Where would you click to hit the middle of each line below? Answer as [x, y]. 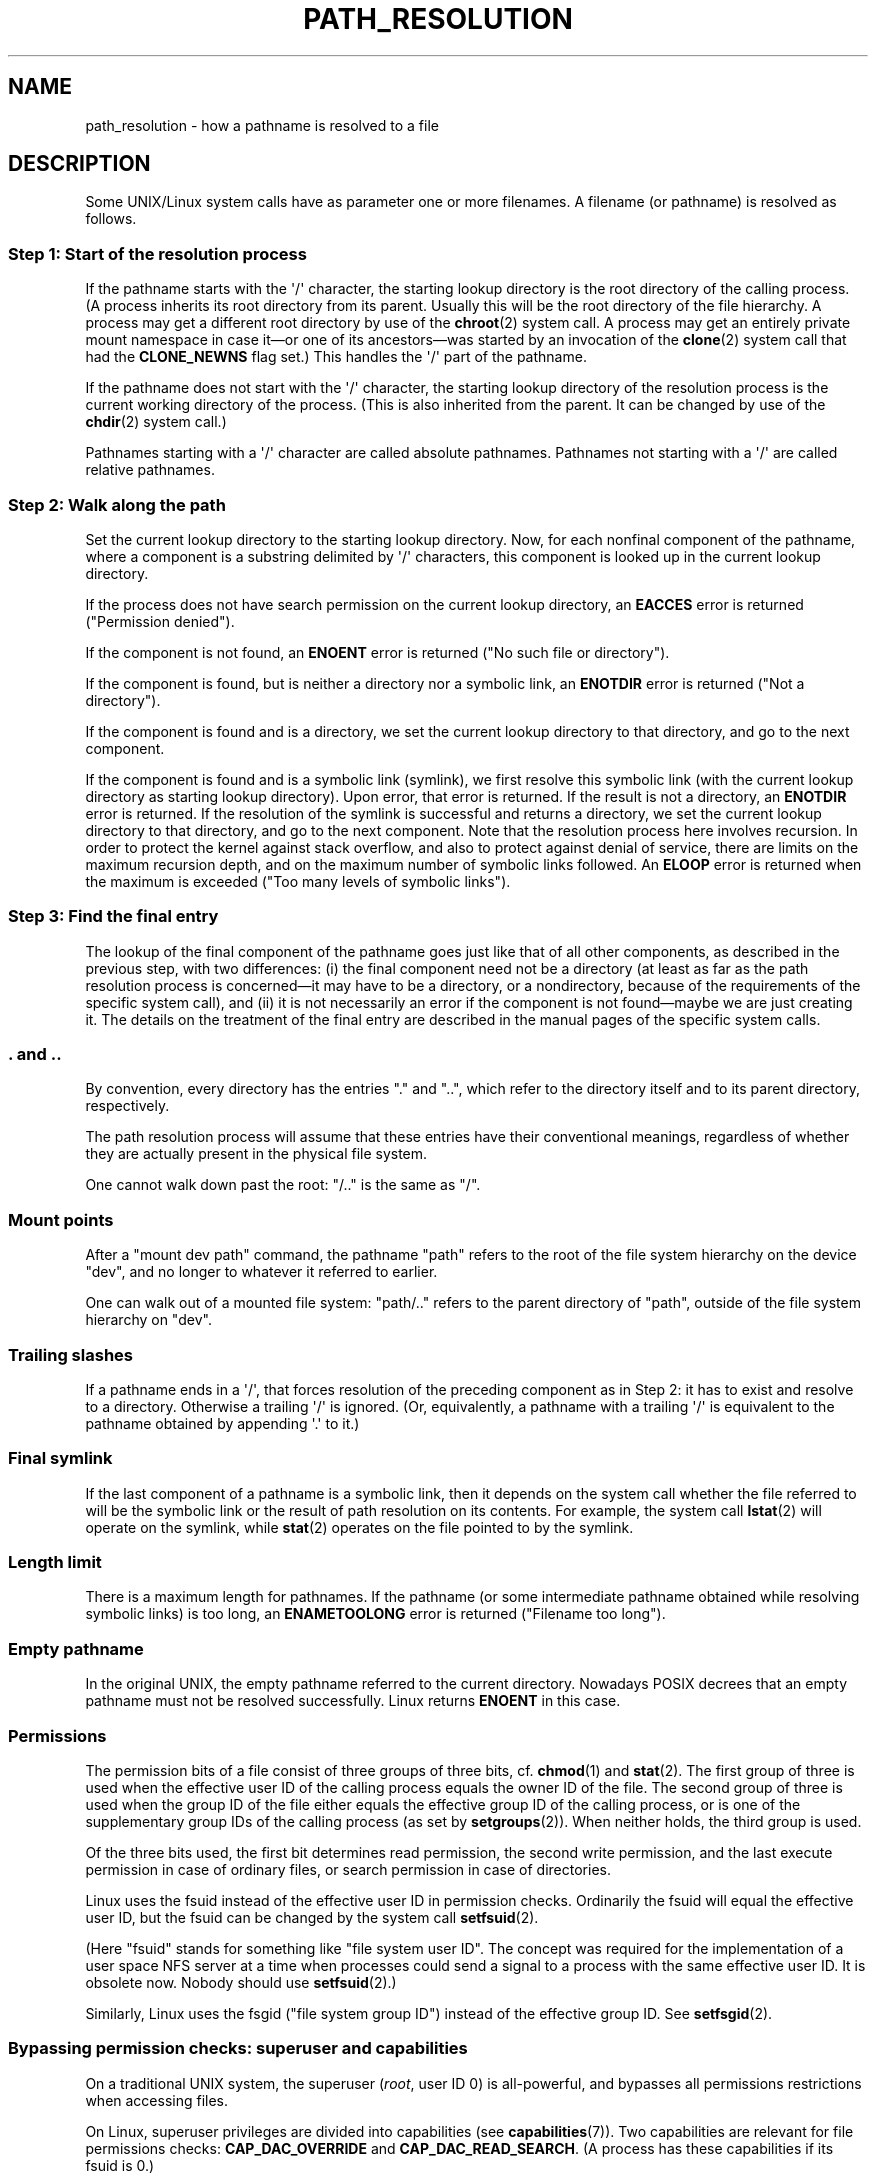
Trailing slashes [70, 1354]
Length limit [55, 1562]
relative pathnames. [150, 470]
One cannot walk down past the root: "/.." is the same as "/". [283, 1185]
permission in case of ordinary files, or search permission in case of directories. [348, 1869]
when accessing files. [157, 2100]
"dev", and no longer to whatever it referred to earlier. [261, 1272]
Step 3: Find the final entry [113, 916]
